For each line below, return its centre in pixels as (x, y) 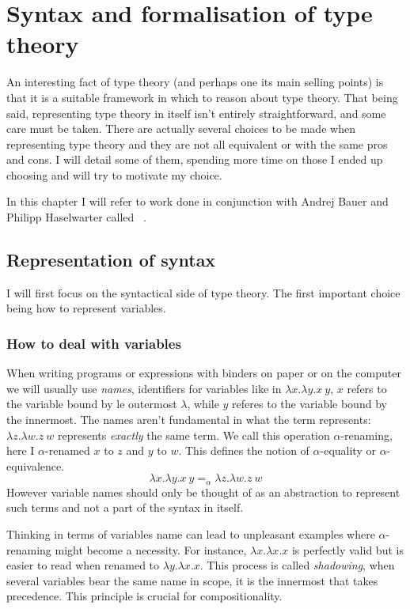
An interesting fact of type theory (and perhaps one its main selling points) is (195, 82)
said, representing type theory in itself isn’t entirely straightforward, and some (196, 113)
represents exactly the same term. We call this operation (194, 435)
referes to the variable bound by (309, 404)
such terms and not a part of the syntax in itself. (125, 507)
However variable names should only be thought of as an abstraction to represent (203, 492)
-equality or (348, 450)
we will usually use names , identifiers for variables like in (144, 388)
